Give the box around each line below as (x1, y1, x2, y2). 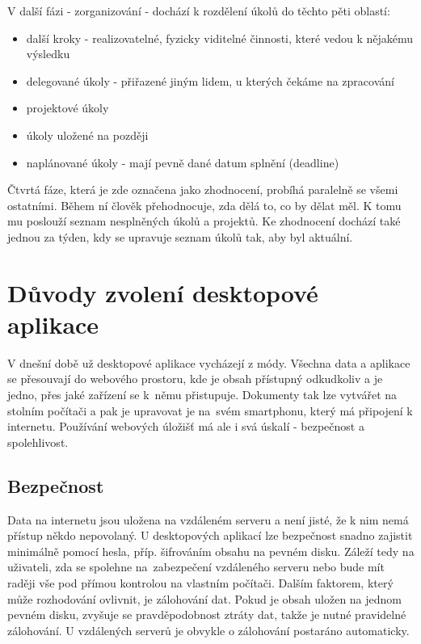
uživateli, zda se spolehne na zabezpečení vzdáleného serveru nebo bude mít (7, 558, 385, 575)
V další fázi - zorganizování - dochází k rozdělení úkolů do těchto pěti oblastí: (7, 2, 390, 19)
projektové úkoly (26, 99, 109, 116)
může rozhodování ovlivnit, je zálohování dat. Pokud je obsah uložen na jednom (7, 590, 402, 607)
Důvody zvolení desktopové (7, 276, 318, 309)
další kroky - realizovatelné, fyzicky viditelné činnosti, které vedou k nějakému (26, 29, 414, 46)
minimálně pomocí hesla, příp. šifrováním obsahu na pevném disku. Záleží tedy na (7, 542, 415, 559)
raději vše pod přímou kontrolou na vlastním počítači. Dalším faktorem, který (7, 574, 394, 591)
